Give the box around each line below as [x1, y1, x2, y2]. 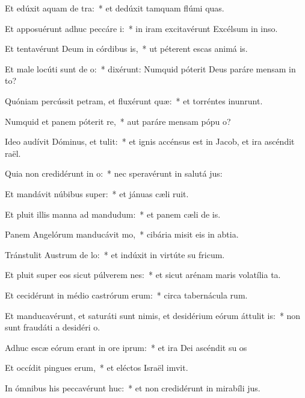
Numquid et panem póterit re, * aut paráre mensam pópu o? [5, 115, 231, 127]
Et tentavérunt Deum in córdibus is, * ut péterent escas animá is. [5, 42, 248, 55]
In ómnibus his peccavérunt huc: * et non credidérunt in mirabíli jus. [5, 381, 260, 394]
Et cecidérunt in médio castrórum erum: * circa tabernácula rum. [5, 288, 248, 301]
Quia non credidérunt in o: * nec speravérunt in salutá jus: [5, 167, 223, 180]
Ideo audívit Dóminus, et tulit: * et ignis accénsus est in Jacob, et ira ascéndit [5, 135, 295, 148]
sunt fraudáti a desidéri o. [5, 321, 100, 333]
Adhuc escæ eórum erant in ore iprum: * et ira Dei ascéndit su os [5, 341, 247, 353]
